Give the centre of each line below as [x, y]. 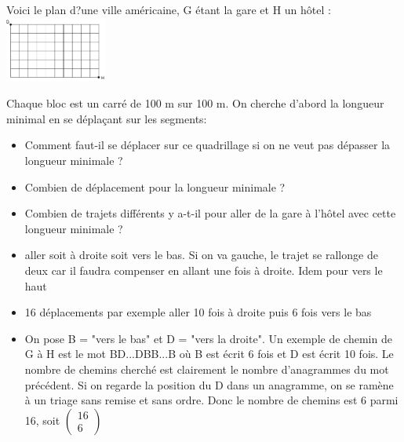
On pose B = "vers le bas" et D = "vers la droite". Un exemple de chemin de [208, 338]
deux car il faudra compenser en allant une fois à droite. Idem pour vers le [204, 270]
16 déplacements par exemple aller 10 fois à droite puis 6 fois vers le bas [198, 312]
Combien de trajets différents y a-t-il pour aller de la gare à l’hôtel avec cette [210, 213]
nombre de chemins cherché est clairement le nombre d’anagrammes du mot [207, 369]
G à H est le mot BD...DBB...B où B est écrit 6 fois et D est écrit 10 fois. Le [209, 354]
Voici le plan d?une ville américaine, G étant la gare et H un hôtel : [169, 9]
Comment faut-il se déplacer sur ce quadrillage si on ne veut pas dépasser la [207, 145]
